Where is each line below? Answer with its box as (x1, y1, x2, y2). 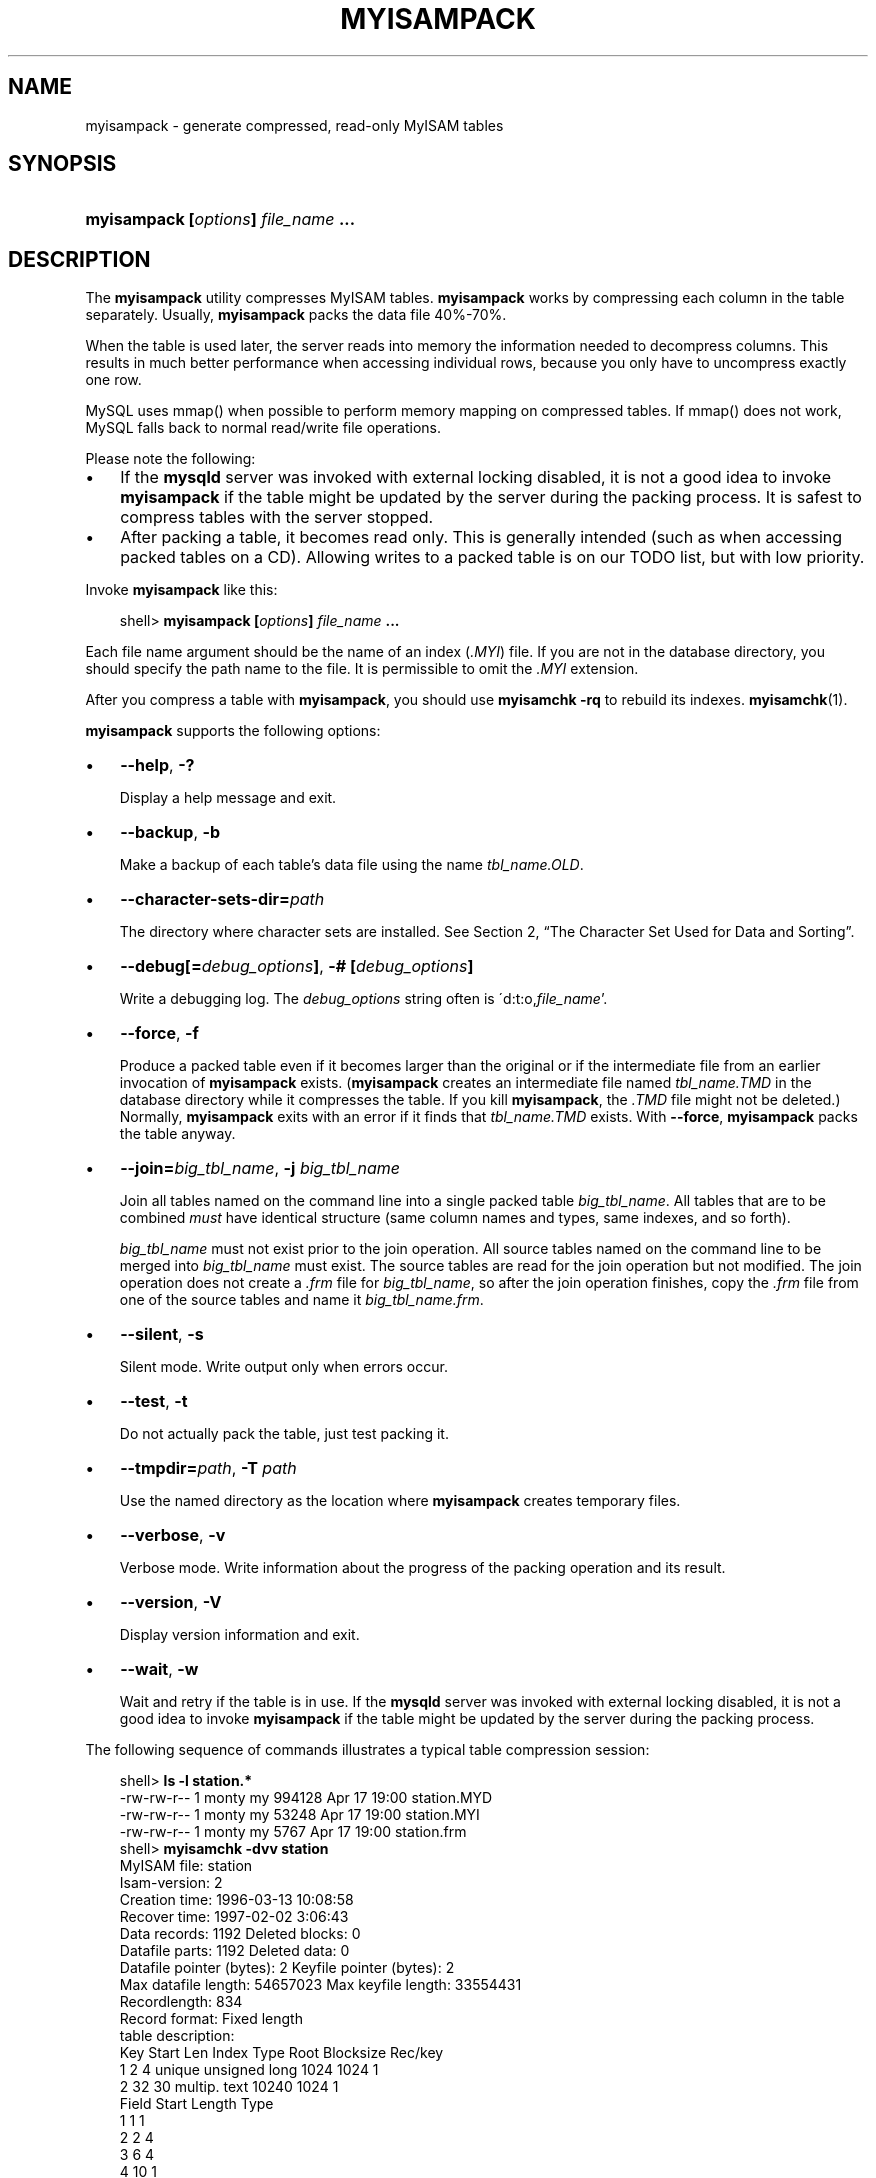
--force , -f (120, 1023, 199, 1044)
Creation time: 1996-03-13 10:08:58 (119, 1891, 354, 1909)
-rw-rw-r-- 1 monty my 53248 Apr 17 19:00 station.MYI (119, 1806, 480, 1824)
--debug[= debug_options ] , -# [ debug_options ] (120, 956, 474, 977)
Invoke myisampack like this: (85, 581, 278, 599)
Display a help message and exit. (119, 789, 337, 807)
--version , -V (120, 1592, 222, 1613)
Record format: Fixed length (119, 2010, 303, 2028)
